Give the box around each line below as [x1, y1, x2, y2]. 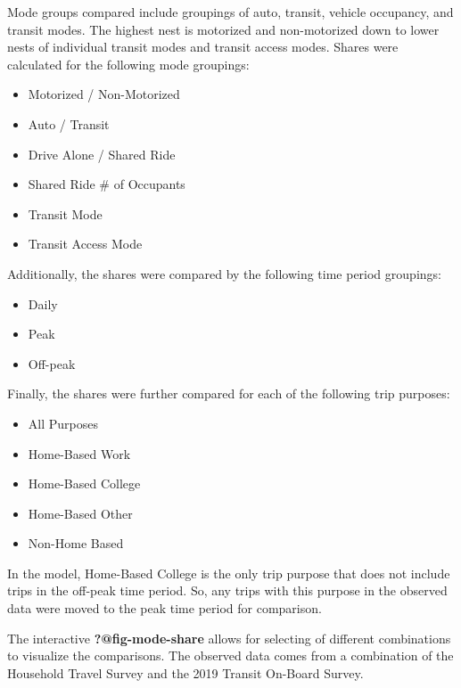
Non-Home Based [28, 534, 124, 553]
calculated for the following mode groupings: [7, 54, 250, 73]
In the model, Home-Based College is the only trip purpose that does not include [7, 563, 450, 582]
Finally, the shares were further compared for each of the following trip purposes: [7, 384, 450, 403]
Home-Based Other [28, 504, 133, 522]
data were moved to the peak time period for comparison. [7, 599, 322, 618]
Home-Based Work [28, 444, 131, 463]
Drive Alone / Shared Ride [28, 144, 176, 163]
